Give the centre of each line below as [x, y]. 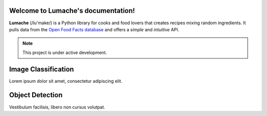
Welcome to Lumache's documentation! [72, 11]
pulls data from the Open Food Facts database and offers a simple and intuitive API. [94, 29]
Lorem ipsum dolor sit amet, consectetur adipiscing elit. [66, 81]
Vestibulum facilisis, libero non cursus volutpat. [57, 107]
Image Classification [42, 69]
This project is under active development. [65, 53]
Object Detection [36, 95]
